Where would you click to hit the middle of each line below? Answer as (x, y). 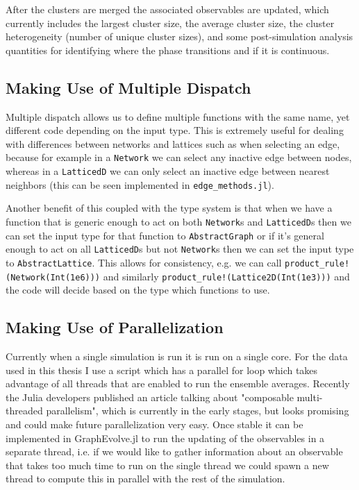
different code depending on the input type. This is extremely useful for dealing (175, 130)
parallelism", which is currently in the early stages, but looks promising (198, 411)
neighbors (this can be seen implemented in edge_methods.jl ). (140, 184)
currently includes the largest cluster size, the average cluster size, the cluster (170, 23)
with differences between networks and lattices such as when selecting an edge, (173, 143)
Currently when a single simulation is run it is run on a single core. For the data (177, 356)
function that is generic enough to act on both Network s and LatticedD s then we (178, 221)
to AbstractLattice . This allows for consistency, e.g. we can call (144, 262)
